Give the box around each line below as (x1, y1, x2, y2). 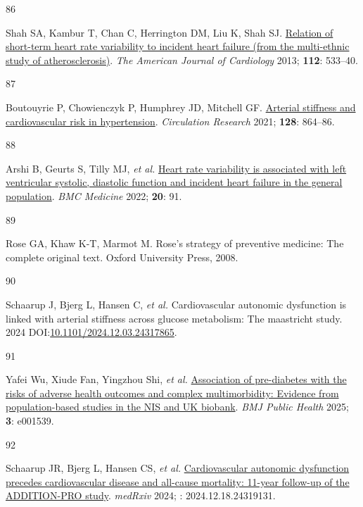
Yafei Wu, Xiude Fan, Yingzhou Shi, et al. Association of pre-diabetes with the (6, 372, 347, 387)
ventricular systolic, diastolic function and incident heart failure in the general (6, 175, 343, 189)
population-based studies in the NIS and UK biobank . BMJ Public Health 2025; (6, 399, 349, 414)
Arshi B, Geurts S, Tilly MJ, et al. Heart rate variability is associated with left (6, 161, 347, 175)
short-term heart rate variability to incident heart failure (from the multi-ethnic (6, 39, 350, 54)
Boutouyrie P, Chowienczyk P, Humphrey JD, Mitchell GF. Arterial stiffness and (6, 99, 356, 114)
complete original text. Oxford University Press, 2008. (6, 249, 238, 264)
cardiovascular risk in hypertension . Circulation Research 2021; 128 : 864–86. (6, 113, 335, 128)
